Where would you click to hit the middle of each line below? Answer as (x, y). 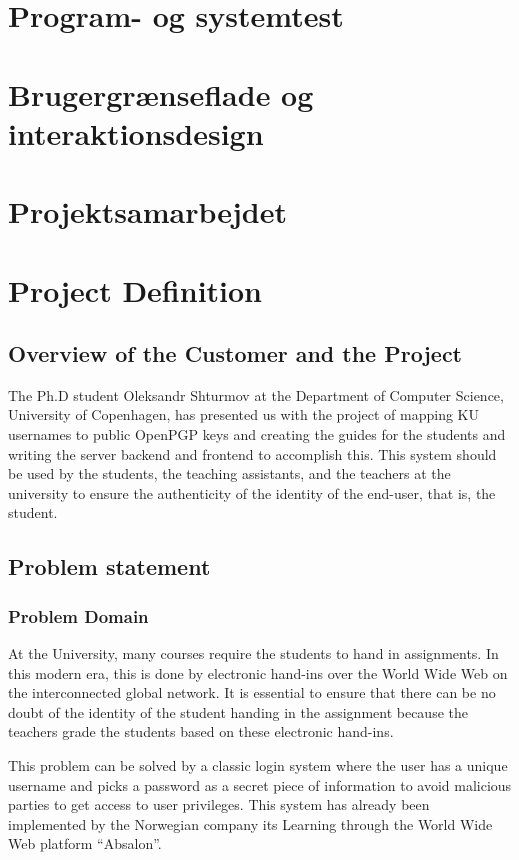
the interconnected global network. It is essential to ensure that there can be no (252, 692)
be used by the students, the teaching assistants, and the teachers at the (229, 473)
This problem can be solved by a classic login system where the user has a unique (258, 765)
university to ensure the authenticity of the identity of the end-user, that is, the (252, 492)
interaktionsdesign (136, 132)
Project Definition (135, 289)
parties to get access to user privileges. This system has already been (219, 804)
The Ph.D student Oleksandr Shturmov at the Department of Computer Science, (256, 394)
